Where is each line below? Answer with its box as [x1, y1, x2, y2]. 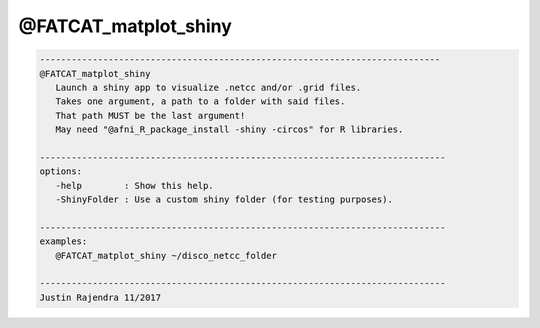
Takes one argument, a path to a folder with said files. [55, 96, 346, 107]
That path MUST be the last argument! [55, 110, 246, 121]
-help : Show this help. [55, 180, 214, 191]
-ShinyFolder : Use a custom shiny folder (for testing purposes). [55, 194, 394, 205]
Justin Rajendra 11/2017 [39, 291, 162, 303]
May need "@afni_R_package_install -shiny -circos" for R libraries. [55, 124, 404, 135]
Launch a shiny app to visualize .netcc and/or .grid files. [55, 81, 362, 93]
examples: [39, 236, 88, 247]
